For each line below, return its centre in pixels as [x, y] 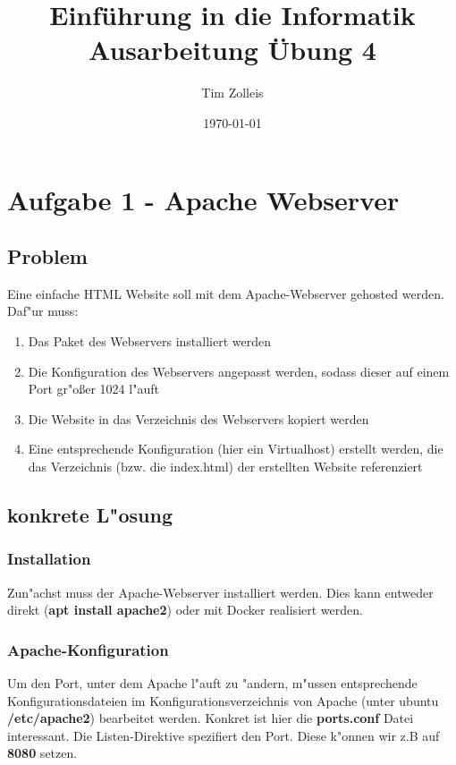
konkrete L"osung [90, 515]
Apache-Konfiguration [88, 649]
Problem [47, 256]
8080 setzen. [42, 753]
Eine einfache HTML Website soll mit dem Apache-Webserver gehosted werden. [226, 293]
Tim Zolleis [232, 93]
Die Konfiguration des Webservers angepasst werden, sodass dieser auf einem [239, 371]
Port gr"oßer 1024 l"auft [93, 389]
